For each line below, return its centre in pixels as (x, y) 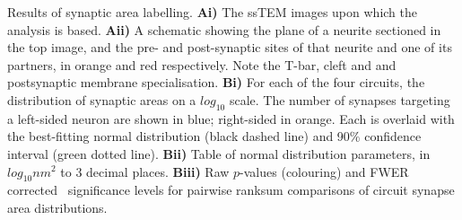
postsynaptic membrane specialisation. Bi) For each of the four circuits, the (216, 82)
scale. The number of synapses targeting (340, 99)
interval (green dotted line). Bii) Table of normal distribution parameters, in (219, 153)
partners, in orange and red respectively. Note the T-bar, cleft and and (202, 64)
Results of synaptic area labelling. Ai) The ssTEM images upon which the (212, 12)
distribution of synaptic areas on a (102, 99)
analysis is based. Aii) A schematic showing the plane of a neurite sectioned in (224, 29)
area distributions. (57, 207)
